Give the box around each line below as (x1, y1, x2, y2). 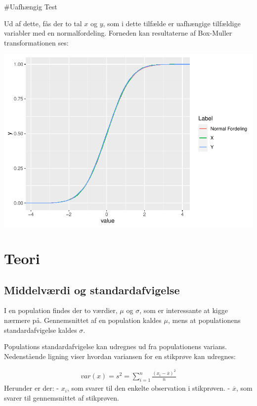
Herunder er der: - (4, 383, 59, 393)
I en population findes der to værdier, (4, 305, 118, 316)
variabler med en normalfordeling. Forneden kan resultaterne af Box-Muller (4, 28, 232, 38)
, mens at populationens (168, 315, 241, 325)
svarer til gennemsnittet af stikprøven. (4, 392, 119, 403)
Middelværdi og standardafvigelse (4, 282, 180, 297)
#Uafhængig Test (4, 1, 57, 11)
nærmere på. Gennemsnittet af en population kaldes (4, 315, 162, 325)
